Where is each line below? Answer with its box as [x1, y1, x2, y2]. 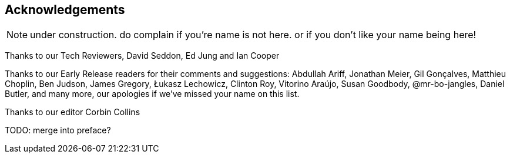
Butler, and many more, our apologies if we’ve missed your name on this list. [5, 89, 300, 99]
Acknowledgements [5, 2, 125, 17]
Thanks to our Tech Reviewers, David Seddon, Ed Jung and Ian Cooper [5, 51, 280, 61]
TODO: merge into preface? [5, 125, 111, 136]
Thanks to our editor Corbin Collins [5, 107, 140, 117]
